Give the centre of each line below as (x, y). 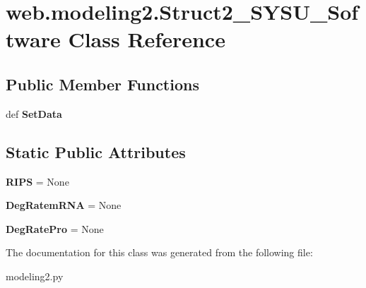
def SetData (34, 113)
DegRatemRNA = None (64, 205)
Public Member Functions (102, 84)
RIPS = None (37, 181)
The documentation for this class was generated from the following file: (159, 252)
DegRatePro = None (55, 228)
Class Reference (147, 39)
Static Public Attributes (96, 151)
